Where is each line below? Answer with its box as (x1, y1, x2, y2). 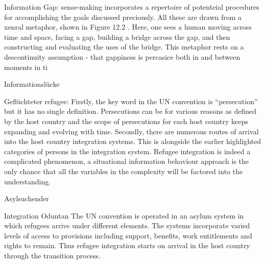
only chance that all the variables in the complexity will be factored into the (4, 165, 243, 176)
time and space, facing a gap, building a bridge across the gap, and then (4, 31, 230, 42)
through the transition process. (4, 250, 101, 261)
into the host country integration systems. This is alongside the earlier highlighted (4, 136, 261, 147)
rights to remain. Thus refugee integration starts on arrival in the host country (4, 240, 250, 251)
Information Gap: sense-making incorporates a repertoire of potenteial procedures (4, 2, 259, 12)
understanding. (4, 176, 51, 186)
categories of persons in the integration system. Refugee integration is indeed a (4, 146, 251, 156)
